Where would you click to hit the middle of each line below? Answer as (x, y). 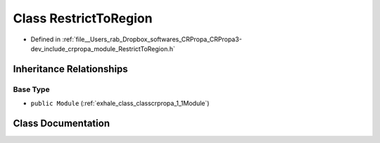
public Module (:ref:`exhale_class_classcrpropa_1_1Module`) (120, 103)
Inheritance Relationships (70, 69)
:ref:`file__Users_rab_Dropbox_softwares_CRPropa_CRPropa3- (152, 39)
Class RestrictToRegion (83, 18)
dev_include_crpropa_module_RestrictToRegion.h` (103, 48)
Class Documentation (62, 123)
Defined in (46, 39)
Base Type (31, 89)
